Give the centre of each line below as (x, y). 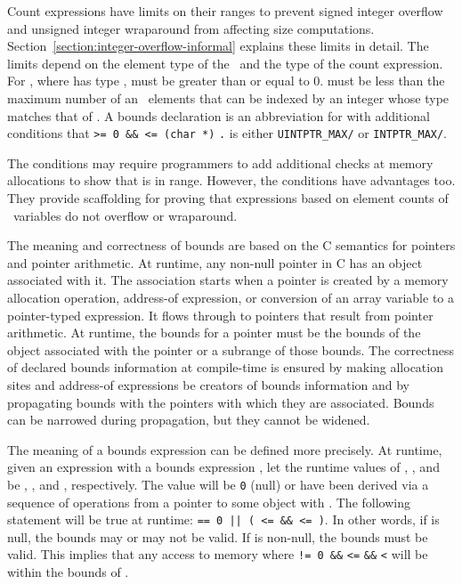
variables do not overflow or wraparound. (125, 215)
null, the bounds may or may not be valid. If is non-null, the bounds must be (218, 536)
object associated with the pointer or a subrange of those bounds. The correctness (231, 349)
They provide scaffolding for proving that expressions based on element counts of (228, 198)
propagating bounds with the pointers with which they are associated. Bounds (221, 402)
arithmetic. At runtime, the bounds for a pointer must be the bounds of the (214, 333)
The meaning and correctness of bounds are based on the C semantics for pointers (231, 245)
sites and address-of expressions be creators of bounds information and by (209, 384)
